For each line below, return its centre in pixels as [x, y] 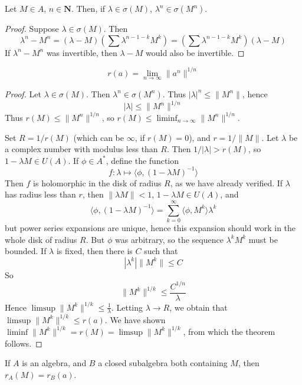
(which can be [99, 137]
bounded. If [26, 251]
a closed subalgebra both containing [163, 363]
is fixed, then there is [94, 251]
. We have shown [135, 319]
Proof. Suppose [32, 28]
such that [161, 251]
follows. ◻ [24, 343]
